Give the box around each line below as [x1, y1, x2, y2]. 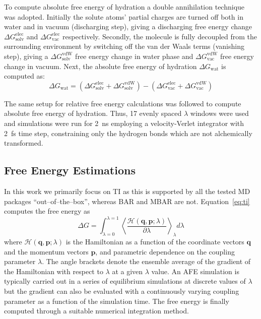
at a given [112, 266, 143, 276]
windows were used [190, 108, 249, 118]
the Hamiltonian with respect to [4, 266, 103, 276]
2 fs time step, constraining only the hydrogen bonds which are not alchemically [4, 127, 252, 138]
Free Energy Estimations [4, 162, 136, 178]
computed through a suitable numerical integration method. [4, 305, 189, 316]
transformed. [4, 138, 43, 148]
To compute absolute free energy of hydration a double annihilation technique [4, 2, 245, 12]
